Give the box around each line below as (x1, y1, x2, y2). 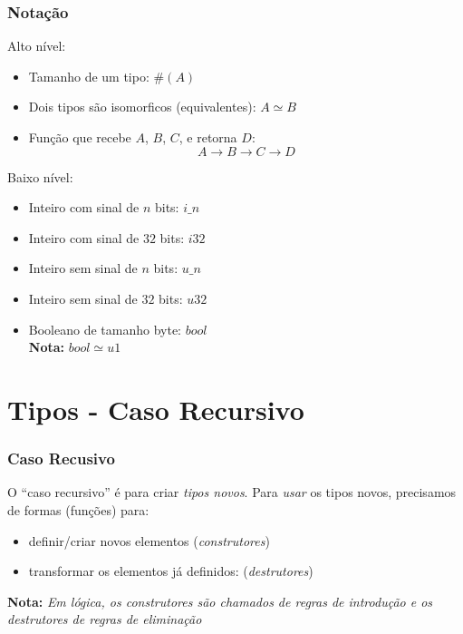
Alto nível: (7, 36, 66, 55)
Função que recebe (28, 128, 131, 146)
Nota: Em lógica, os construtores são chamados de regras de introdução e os (7, 591, 433, 610)
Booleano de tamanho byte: (28, 319, 181, 338)
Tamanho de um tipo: (28, 66, 150, 85)
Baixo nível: (7, 167, 73, 186)
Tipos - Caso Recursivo (7, 390, 304, 427)
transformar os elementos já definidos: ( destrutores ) (28, 561, 313, 580)
